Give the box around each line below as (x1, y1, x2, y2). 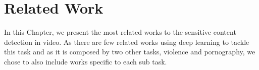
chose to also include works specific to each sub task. (4, 56, 167, 66)
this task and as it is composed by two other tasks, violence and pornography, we (4, 46, 255, 57)
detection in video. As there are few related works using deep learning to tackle (4, 36, 249, 47)
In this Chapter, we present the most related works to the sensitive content (4, 27, 236, 37)
